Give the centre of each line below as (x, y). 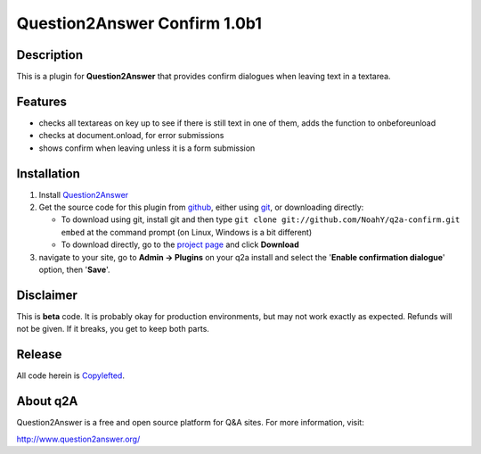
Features (41, 101)
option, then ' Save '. (74, 269)
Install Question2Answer (84, 194)
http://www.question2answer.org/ (78, 439)
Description (50, 55)
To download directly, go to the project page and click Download (180, 244)
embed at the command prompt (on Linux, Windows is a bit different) (187, 232)
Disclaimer (47, 295)
